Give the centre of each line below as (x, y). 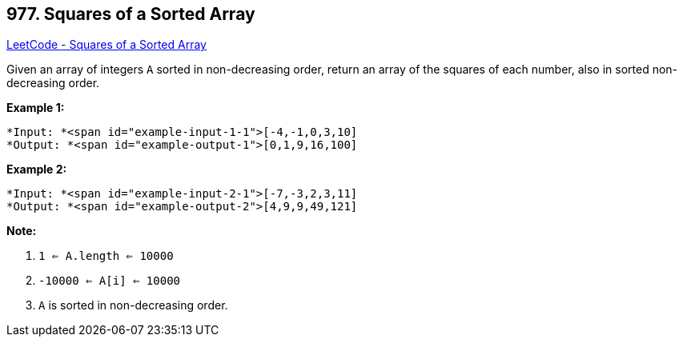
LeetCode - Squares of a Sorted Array (106, 45)
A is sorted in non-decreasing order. (133, 305)
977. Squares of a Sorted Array (131, 14)
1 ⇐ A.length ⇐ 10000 (106, 256)
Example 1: (36, 108)
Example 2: (37, 170)
